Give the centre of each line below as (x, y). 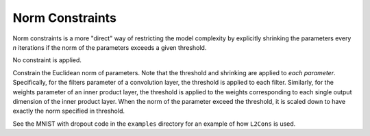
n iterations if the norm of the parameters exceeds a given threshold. (110, 47)
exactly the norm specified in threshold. (69, 111)
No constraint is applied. (47, 60)
